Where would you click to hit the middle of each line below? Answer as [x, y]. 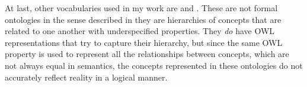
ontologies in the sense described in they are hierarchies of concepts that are [143, 19]
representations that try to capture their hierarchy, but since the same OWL [144, 42]
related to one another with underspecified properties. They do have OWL [140, 31]
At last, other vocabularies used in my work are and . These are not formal [141, 8]
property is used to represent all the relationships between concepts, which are [147, 54]
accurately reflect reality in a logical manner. [86, 77]
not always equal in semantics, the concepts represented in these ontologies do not [154, 65]
